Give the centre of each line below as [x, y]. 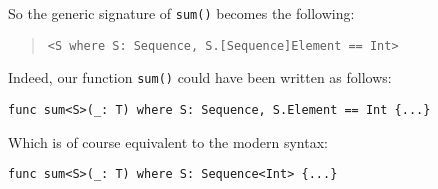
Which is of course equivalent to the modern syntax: [168, 141]
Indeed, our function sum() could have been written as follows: [200, 77]
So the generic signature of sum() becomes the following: [181, 13]
